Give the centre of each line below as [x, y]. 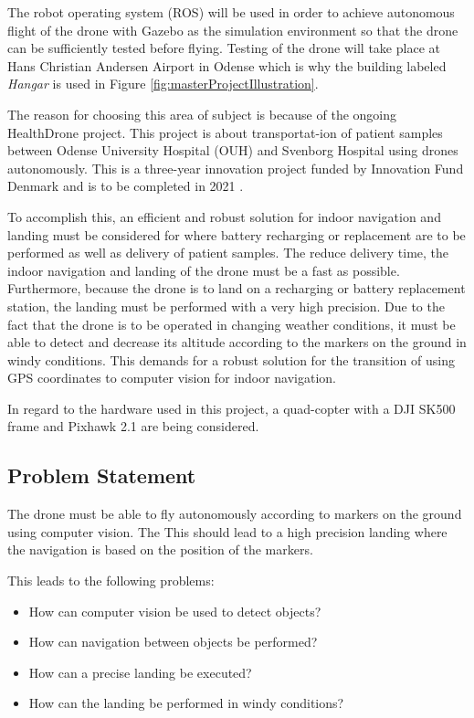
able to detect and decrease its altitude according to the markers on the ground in [237, 342]
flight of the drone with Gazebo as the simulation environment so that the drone [233, 30]
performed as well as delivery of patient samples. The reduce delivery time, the [228, 253]
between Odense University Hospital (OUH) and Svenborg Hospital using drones [233, 150]
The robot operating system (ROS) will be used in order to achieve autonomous [231, 12]
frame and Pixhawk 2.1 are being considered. [133, 426]
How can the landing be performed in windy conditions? [186, 703]
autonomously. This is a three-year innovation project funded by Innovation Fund [236, 168]
